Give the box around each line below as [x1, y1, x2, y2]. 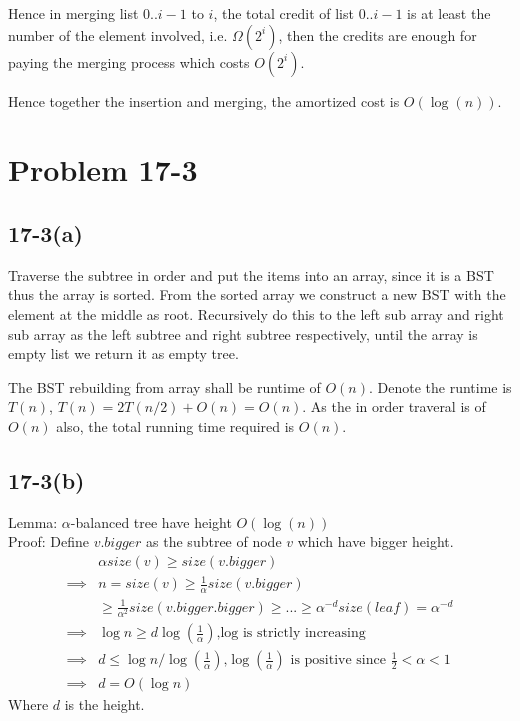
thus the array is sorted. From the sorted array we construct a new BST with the [8, 284, 506, 305]
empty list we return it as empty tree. [8, 343, 239, 364]
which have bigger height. [297, 531, 454, 552]
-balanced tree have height [70, 511, 232, 532]
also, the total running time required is [56, 415, 295, 436]
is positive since [290, 653, 386, 668]
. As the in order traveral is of [302, 396, 486, 417]
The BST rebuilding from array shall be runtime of [8, 376, 321, 397]
